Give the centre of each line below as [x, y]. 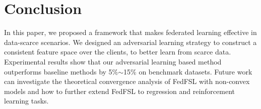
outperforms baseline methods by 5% [61, 71]
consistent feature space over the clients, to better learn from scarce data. [118, 52]
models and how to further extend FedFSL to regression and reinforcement [120, 91]
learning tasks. [26, 101]
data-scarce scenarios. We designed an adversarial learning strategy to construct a [130, 42]
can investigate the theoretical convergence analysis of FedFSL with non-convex [127, 81]
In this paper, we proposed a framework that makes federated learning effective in [130, 32]
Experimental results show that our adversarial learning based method [113, 61]
